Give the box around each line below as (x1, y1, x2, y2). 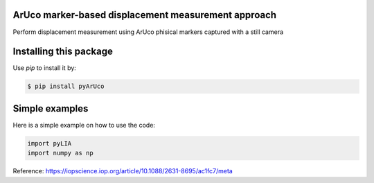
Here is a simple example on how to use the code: (12, 121, 156, 129)
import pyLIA (27, 139, 72, 147)
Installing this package (12, 46, 114, 58)
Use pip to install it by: (12, 64, 76, 72)
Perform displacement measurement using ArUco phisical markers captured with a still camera (12, 28, 284, 36)
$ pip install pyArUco (27, 82, 105, 90)
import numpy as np (27, 149, 93, 157)
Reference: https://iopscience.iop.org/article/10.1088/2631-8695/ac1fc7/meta (12, 167, 233, 175)
